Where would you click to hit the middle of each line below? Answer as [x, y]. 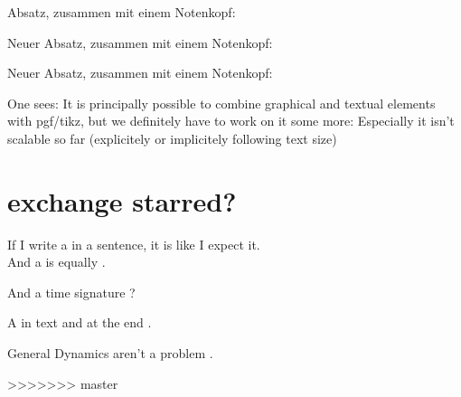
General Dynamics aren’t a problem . [110, 353]
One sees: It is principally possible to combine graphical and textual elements [221, 103]
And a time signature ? [71, 292]
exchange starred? [122, 200]
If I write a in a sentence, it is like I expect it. [134, 244]
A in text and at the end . [80, 322]
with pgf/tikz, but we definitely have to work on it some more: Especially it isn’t [231, 121]
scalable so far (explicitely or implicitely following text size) [172, 138]
